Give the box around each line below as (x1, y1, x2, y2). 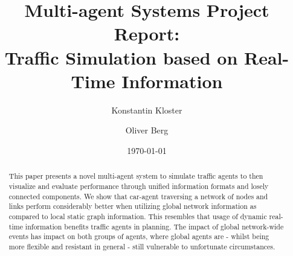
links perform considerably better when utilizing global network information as (8, 201, 257, 211)
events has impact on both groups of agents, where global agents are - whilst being (8, 231, 269, 242)
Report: (114, 21, 180, 46)
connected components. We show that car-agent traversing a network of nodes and (8, 191, 268, 201)
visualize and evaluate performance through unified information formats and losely (8, 181, 269, 191)
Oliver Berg (125, 124, 169, 136)
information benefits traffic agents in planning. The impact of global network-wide (25, 221, 284, 231)
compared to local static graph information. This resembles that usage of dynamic (8, 211, 267, 221)
